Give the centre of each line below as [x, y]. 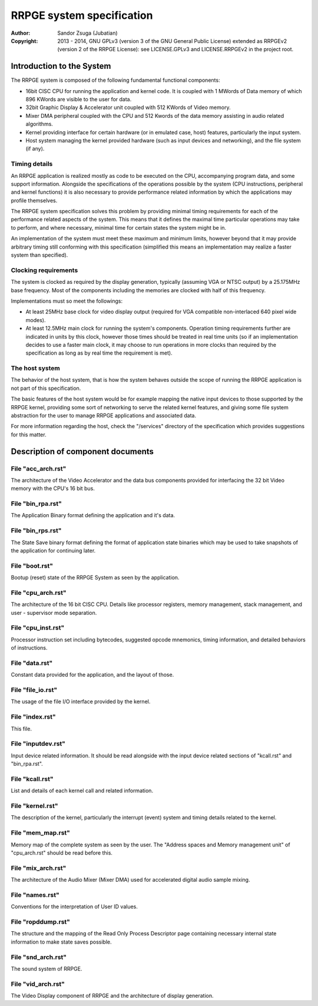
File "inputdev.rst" [38, 744]
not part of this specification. [46, 388]
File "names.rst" [35, 895]
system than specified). [39, 255]
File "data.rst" [32, 663]
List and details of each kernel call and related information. [82, 791]
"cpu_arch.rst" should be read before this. [62, 853]
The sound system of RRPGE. [47, 968]
